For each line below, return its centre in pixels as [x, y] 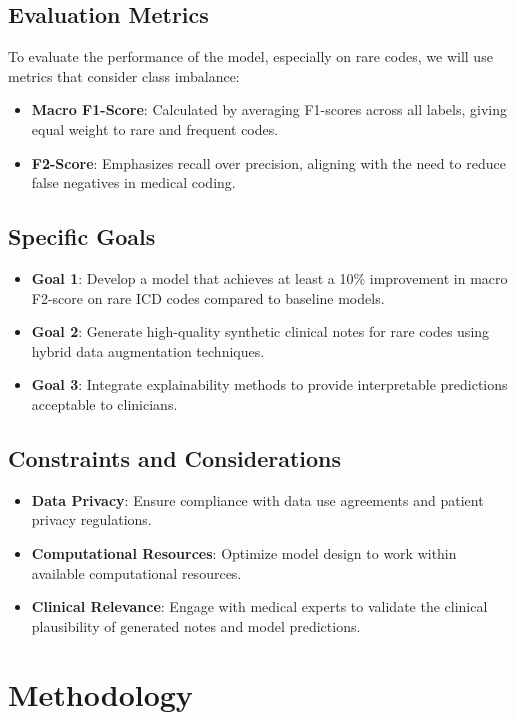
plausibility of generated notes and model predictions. [196, 625]
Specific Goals [82, 236]
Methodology [100, 694]
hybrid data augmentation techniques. [148, 350]
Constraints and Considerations [175, 457]
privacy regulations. [91, 519]
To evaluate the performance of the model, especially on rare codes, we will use [250, 56]
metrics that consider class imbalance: [124, 75]
